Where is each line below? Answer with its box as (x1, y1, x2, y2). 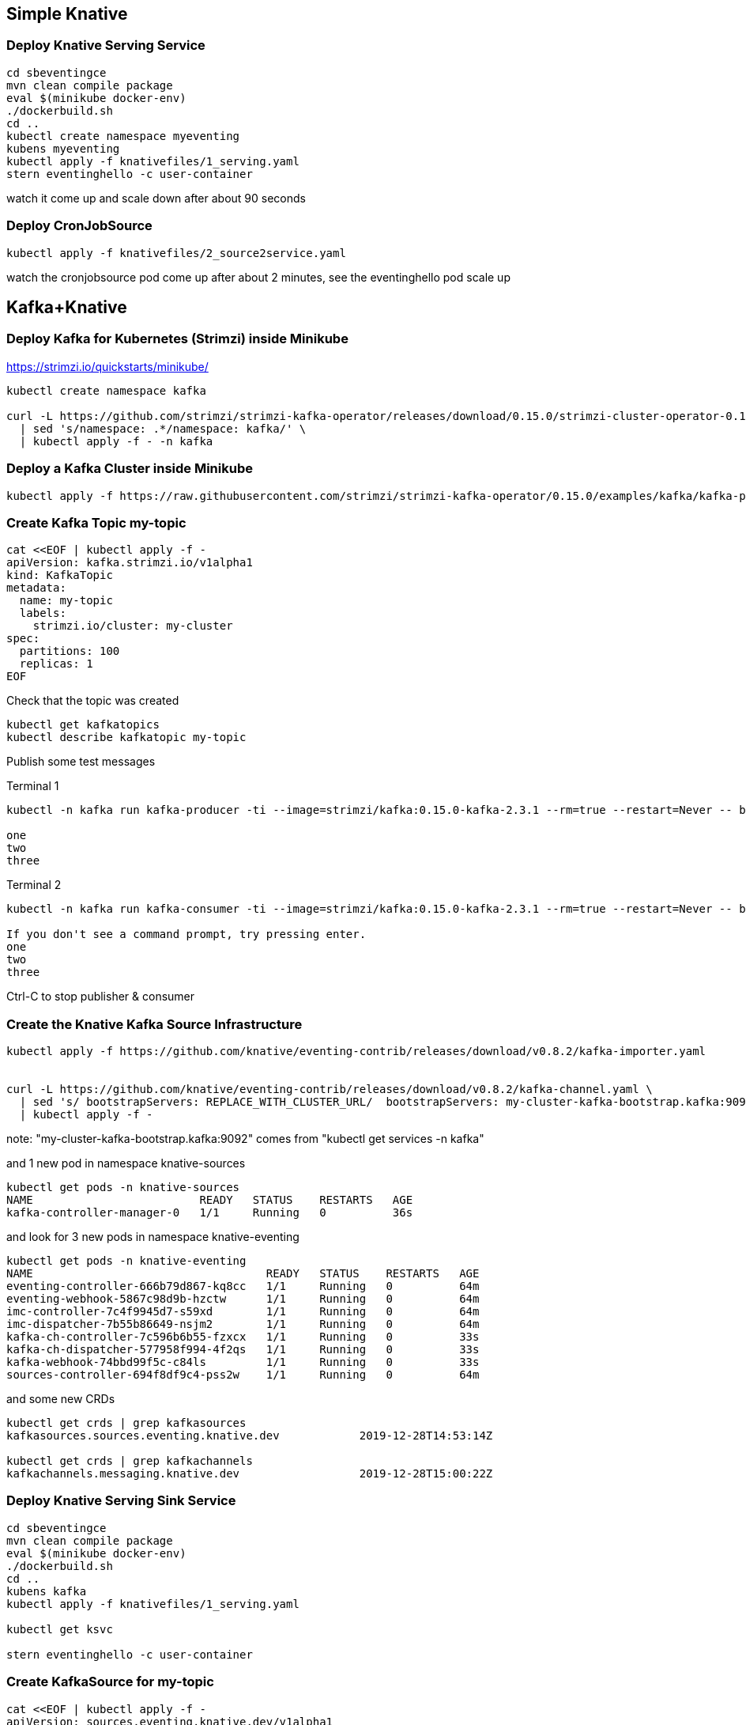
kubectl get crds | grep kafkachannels (6, 1455, 253, 1468)
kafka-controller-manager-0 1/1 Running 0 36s (6, 1206, 413, 1220)
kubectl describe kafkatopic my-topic (6, 731, 247, 744)
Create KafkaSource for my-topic (6, 1674, 214, 1690)
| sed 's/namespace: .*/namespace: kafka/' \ (19, 422, 307, 435)
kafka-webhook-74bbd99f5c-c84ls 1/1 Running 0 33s (6, 1356, 480, 1369)
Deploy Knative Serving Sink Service (6, 1492, 236, 1509)
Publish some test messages (6, 755, 156, 769)
